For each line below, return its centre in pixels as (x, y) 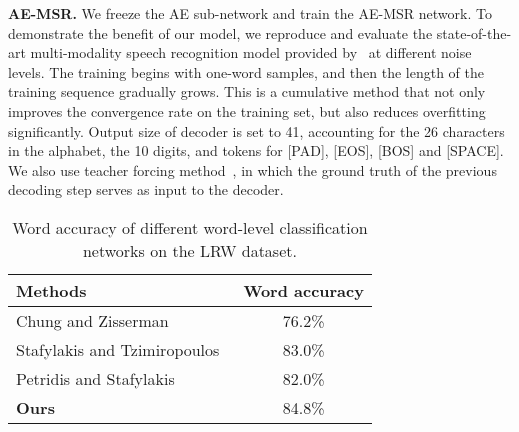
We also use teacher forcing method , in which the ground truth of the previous (252, 169)
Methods (51, 290)
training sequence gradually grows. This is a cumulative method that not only (247, 91)
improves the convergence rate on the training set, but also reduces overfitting (247, 110)
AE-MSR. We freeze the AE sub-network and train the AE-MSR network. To (250, 13)
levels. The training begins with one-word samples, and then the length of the (246, 71)
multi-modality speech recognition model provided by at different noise (251, 52)
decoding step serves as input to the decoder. (146, 189)
